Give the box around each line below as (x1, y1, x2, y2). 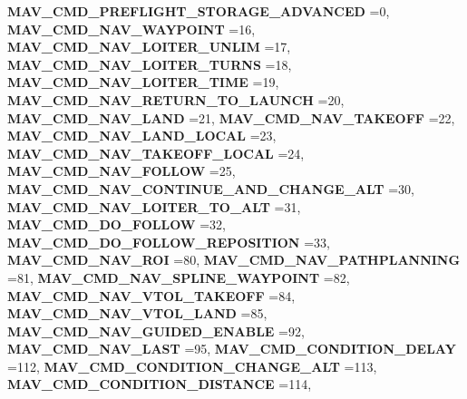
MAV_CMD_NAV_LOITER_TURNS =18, (7, 54, 292, 73)
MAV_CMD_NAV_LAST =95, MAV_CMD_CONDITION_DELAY (7, 339, 456, 358)
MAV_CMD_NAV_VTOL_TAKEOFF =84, (7, 286, 296, 305)
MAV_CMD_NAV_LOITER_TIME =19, (7, 73, 279, 92)
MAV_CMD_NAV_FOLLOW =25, (7, 161, 236, 180)
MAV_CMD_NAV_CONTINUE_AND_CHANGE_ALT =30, (7, 179, 414, 198)
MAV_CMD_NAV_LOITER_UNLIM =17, (7, 37, 291, 56)
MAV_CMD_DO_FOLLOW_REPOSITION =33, (7, 232, 330, 251)
